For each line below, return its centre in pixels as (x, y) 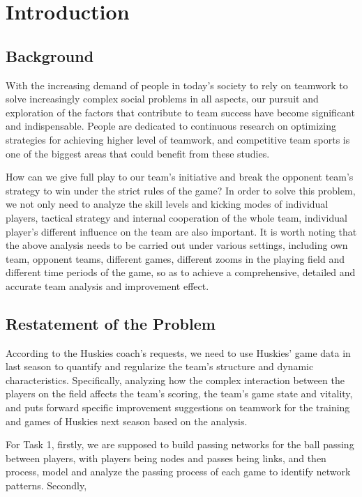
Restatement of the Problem (111, 323)
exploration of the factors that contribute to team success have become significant (180, 112)
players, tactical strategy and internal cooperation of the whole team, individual (176, 217)
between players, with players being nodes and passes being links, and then (166, 458)
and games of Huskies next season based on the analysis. (127, 421)
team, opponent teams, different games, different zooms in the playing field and (175, 258)
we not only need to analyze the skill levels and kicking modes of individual (167, 204)
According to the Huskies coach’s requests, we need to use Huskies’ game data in (178, 352)
